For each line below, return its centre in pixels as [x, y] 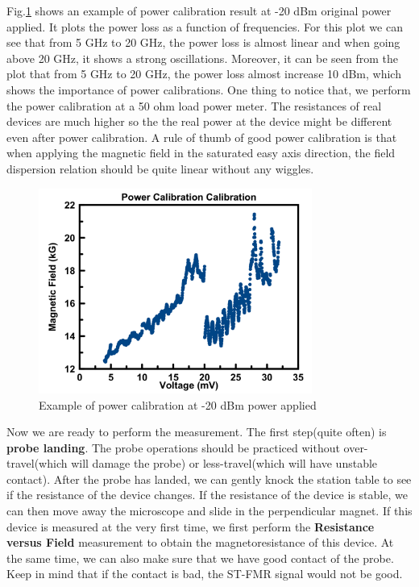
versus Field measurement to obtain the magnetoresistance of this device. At [200, 542]
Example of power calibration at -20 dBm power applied [178, 404]
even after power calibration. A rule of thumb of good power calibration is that [202, 137]
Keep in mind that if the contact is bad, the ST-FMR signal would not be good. [205, 574]
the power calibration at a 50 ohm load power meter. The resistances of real [194, 105]
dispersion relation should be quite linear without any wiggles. [160, 168]
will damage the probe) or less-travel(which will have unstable [224, 463]
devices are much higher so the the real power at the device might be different [199, 121]
